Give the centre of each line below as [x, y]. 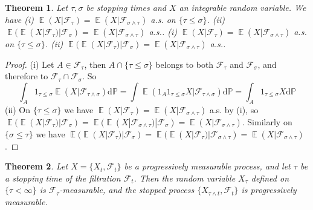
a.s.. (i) [163, 31]
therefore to [27, 76]
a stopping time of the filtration [63, 178]
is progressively [269, 190]
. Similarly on [267, 121]
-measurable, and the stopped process [127, 190]
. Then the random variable [185, 178]
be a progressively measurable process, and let [207, 166]
